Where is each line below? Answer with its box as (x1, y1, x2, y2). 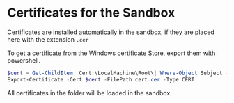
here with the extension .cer (7, 35, 89, 43)
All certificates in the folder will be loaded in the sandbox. (7, 88, 172, 97)
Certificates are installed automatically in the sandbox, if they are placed (7, 28, 214, 36)
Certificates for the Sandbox (7, 5, 175, 21)
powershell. (7, 56, 40, 64)
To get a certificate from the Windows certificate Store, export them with (7, 49, 216, 57)
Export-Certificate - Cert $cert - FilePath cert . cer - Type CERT (7, 76, 195, 83)
